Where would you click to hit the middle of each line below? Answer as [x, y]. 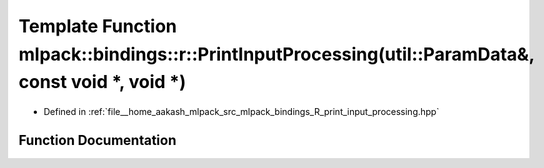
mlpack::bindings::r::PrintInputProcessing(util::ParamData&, [276, 54]
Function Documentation [97, 140]
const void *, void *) [102, 82]
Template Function [97, 26]
